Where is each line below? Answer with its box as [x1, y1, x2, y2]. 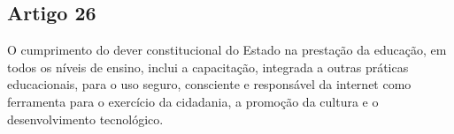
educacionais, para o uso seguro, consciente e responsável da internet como [7, 75, 412, 93]
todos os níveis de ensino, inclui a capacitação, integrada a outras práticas [7, 57, 409, 76]
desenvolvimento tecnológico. [7, 109, 164, 128]
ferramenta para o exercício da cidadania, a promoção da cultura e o [7, 92, 379, 110]
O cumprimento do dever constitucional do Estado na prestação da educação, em [7, 41, 447, 59]
